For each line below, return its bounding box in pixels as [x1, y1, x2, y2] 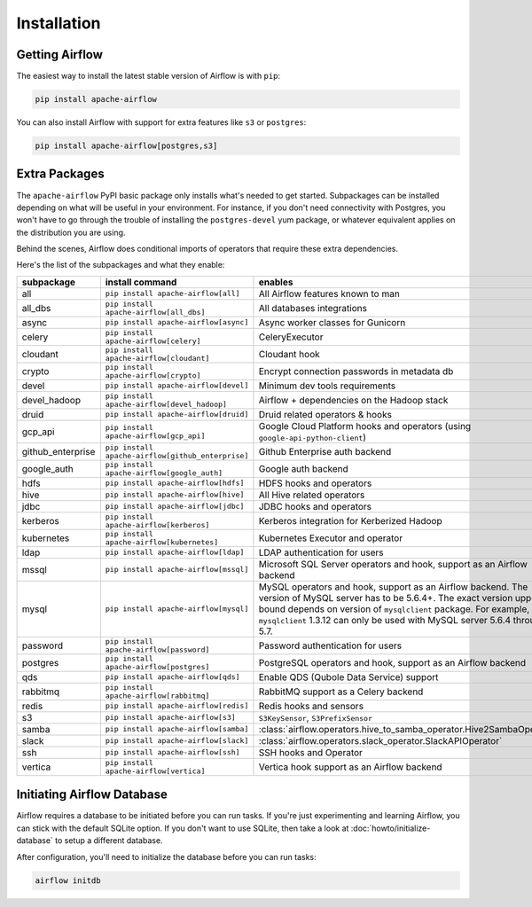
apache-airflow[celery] [105, 336, 201, 346]
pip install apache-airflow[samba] [105, 724, 249, 734]
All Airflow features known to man [258, 287, 401, 300]
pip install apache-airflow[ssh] [105, 747, 240, 757]
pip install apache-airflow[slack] [105, 736, 249, 746]
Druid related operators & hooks [258, 408, 392, 420]
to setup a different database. [54, 835, 163, 846]
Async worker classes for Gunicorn [258, 316, 406, 328]
